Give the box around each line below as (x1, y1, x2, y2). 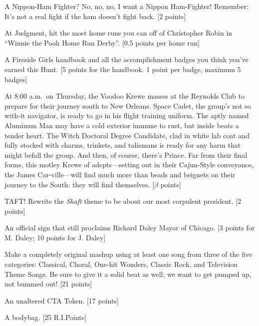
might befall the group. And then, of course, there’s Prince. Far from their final (4, 149, 248, 160)
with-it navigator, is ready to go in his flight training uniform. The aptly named (4, 110, 249, 121)
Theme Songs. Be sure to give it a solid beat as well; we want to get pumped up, (4, 268, 252, 279)
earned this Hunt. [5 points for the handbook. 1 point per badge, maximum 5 (4, 64, 241, 74)
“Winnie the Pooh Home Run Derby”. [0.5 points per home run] (4, 37, 200, 48)
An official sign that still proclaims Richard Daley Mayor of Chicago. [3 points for (4, 222, 255, 233)
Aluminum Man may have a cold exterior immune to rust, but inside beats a (4, 120, 239, 130)
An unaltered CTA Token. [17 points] (4, 295, 119, 305)
